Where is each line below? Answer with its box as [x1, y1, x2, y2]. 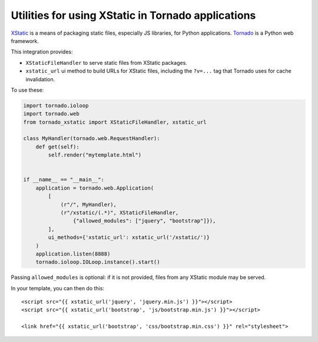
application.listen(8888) [35, 250, 111, 257]
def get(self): [35, 143, 79, 150]
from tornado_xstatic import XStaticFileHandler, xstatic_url [23, 118, 207, 125]
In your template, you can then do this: [11, 284, 104, 291]
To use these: [11, 86, 44, 94]
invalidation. [25, 75, 55, 82]
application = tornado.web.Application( [35, 184, 154, 191]
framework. [11, 37, 39, 44]
